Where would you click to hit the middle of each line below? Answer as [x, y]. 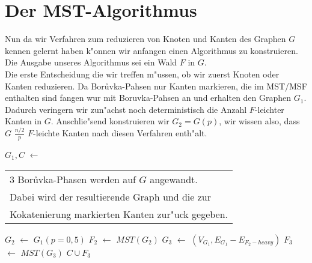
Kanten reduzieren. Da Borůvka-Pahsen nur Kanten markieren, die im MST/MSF [156, 86]
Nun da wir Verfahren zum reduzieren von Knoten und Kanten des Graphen [145, 39]
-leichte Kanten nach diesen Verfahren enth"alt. [120, 133]
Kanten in [23, 121]
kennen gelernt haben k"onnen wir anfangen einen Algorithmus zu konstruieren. [151, 50]
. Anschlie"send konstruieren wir [110, 121]
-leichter [269, 109]
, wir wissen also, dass [259, 121]
